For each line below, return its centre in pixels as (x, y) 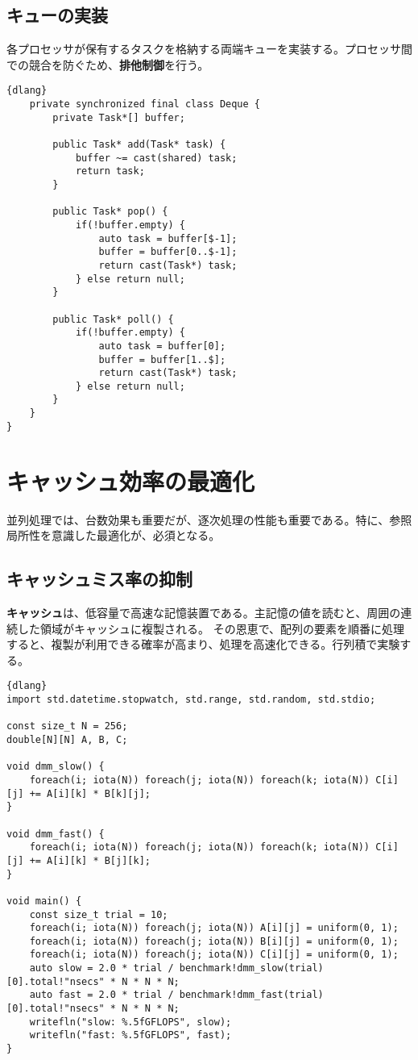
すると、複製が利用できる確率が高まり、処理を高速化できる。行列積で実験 (203, 644)
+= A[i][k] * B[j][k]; (90, 860)
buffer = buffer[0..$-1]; (168, 252)
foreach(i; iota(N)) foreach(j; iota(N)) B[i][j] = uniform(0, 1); (214, 941)
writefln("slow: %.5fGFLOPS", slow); (130, 1022)
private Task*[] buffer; (119, 117)
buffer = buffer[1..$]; (162, 359)
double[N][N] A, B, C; (67, 739)
